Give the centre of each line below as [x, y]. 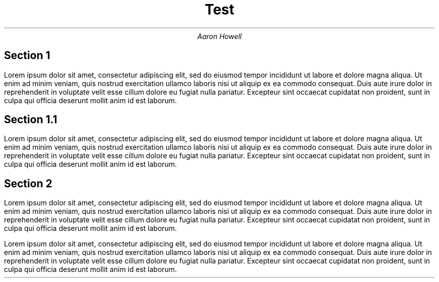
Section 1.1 [31, 120]
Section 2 [28, 183]
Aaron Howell [220, 36]
